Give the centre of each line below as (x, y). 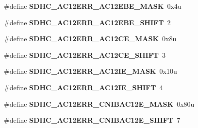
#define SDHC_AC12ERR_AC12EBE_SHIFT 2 (87, 22)
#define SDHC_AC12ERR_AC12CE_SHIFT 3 (85, 55)
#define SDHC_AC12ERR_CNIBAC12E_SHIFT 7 (92, 120)
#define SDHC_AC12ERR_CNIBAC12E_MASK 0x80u (99, 104)
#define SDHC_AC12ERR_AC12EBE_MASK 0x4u (93, 6)
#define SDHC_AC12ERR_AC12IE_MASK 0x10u (91, 71)
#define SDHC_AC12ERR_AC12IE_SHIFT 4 (83, 87)
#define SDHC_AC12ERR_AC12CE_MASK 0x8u (90, 39)
